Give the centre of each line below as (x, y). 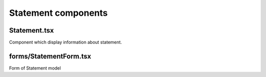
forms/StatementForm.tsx (50, 56)
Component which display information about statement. (66, 42)
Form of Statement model (35, 68)
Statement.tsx (32, 30)
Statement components (58, 13)
